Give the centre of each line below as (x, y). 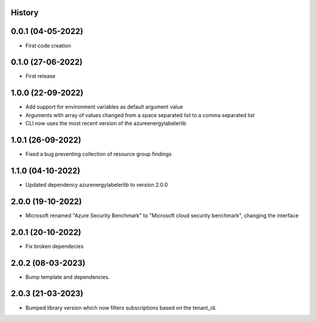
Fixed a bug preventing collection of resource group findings (99, 154)
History (25, 13)
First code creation (48, 45)
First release (40, 76)
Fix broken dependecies (55, 246)
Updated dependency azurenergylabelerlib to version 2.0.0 (97, 185)
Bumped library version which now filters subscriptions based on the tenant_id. (121, 308)
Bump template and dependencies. (68, 277)
